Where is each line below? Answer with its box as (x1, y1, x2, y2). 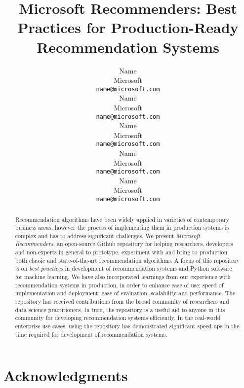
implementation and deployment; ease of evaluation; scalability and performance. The (15, 289, 236, 297)
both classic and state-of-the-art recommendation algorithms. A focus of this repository (15, 256, 240, 264)
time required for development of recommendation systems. (15, 330, 167, 338)
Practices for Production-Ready (17, 17, 239, 37)
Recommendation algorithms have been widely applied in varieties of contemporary (15, 215, 229, 223)
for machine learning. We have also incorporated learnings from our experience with (15, 273, 231, 281)
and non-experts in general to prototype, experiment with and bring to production (15, 248, 228, 256)
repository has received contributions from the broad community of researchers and (15, 297, 229, 306)
